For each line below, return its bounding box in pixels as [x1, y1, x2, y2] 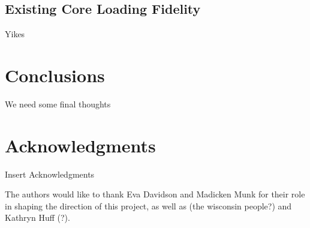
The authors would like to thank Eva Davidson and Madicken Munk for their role [5, 188, 305, 200]
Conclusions [5, 62, 105, 87]
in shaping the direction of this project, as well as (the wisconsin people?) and [5, 199, 292, 212]
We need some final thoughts [5, 97, 111, 110]
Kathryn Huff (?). [5, 211, 70, 224]
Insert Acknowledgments [5, 167, 95, 180]
